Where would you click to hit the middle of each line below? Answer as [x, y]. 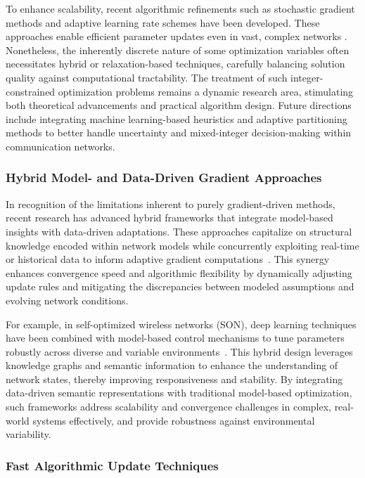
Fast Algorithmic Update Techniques [112, 465]
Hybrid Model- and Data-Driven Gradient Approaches [164, 177]
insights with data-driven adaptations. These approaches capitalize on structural [179, 231]
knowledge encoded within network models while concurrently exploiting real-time [182, 245]
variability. [28, 434]
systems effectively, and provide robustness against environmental [174, 420]
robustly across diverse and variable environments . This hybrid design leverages [179, 351]
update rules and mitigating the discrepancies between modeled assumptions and [180, 286]
